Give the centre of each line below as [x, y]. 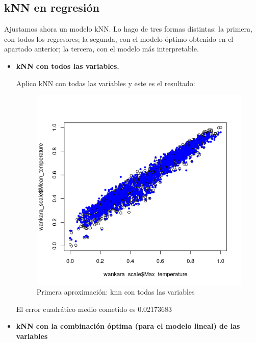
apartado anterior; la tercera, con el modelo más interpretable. [101, 49]
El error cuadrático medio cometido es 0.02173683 [94, 309]
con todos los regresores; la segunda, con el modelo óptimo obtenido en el [119, 38]
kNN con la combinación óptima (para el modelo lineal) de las [128, 326]
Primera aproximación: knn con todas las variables [116, 292]
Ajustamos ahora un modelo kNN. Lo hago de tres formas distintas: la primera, [128, 29]
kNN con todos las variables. [68, 65]
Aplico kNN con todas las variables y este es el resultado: [106, 83]
